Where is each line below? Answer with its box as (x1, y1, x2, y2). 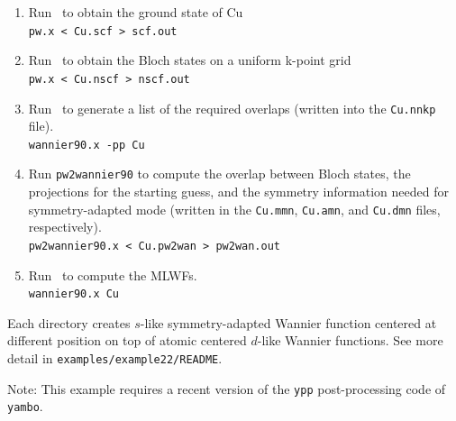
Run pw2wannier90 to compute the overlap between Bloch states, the (28, 164, 411, 183)
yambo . (7, 397, 43, 416)
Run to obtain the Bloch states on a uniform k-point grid (28, 50, 351, 69)
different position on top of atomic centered (7, 331, 247, 350)
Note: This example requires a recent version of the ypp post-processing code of (7, 379, 446, 398)
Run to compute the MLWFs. (28, 265, 197, 284)
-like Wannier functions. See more (257, 331, 443, 350)
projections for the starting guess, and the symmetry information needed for (28, 182, 449, 201)
